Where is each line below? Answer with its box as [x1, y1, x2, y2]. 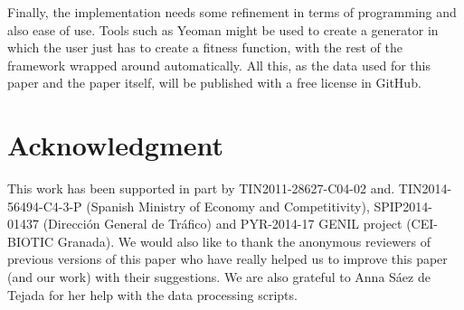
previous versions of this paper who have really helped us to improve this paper [7, 249, 448, 268]
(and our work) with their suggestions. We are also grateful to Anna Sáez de [7, 268, 431, 287]
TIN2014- [398, 179, 452, 198]
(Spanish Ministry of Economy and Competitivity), [86, 196, 370, 215]
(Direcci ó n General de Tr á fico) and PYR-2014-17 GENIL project [43, 214, 402, 233]
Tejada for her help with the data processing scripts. [7, 285, 298, 304]
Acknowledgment [7, 127, 223, 164]
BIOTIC [7, 231, 54, 250]
